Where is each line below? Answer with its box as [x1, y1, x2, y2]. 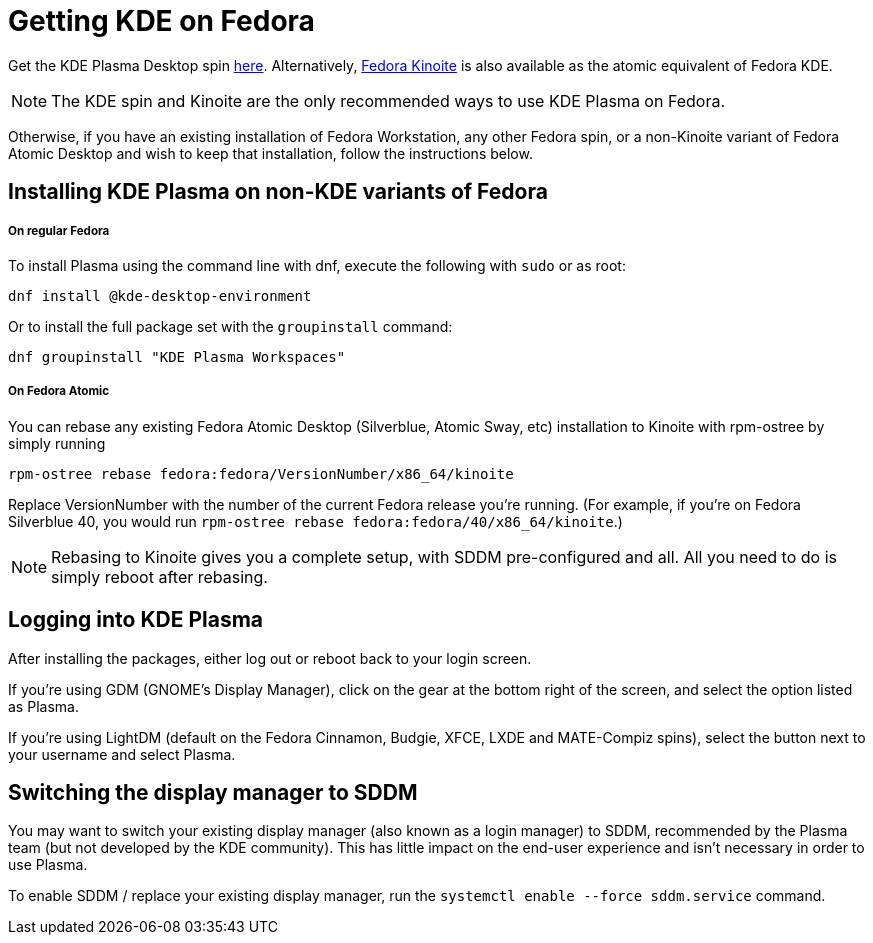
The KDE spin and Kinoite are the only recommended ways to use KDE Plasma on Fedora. [51, 90, 726, 111]
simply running [8, 434, 106, 452]
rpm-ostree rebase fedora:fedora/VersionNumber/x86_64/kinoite [8, 465, 514, 482]
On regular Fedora [8, 223, 110, 238]
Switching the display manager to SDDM [8, 780, 418, 805]
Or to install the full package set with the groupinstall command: [8, 317, 453, 335]
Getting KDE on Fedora [8, 4, 315, 38]
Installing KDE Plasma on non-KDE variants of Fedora [8, 179, 548, 205]
